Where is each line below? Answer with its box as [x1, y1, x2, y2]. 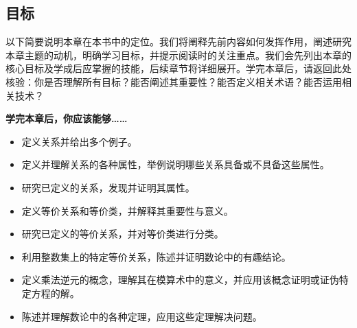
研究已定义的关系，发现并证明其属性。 [21, 180, 195, 194]
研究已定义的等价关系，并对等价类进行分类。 [21, 226, 224, 241]
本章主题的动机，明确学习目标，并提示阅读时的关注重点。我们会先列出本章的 [5, 47, 352, 62]
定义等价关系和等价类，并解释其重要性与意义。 [21, 203, 233, 218]
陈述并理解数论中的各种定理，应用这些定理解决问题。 [21, 309, 262, 323]
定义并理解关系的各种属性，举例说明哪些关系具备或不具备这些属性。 [21, 157, 330, 172]
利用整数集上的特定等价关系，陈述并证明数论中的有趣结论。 [21, 249, 291, 263]
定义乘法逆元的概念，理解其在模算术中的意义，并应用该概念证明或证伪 [21, 272, 339, 287]
